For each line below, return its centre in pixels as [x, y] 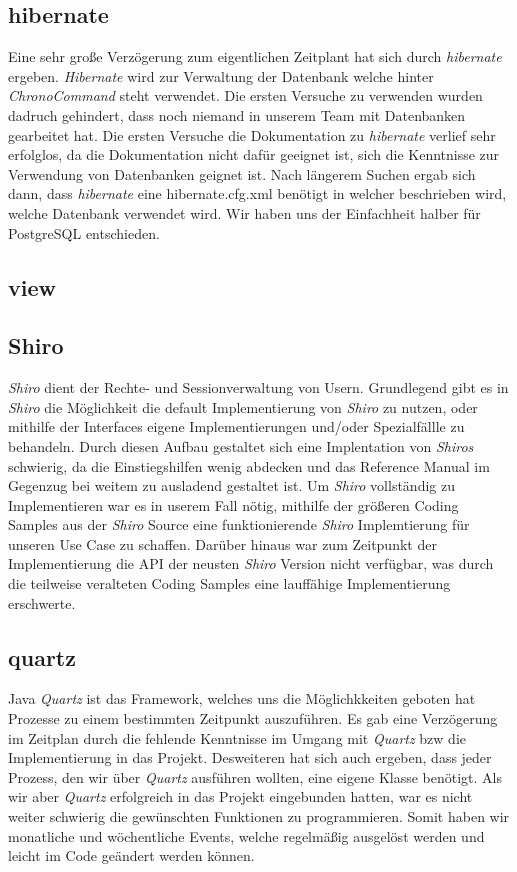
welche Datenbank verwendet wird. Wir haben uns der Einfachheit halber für [244, 212]
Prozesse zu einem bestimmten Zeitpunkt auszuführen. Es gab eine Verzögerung [253, 718]
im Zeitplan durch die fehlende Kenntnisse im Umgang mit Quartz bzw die [237, 737]
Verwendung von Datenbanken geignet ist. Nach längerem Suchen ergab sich [242, 173]
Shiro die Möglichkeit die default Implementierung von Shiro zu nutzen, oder [243, 406]
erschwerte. [42, 602]
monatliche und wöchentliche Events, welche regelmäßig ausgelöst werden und [246, 835]
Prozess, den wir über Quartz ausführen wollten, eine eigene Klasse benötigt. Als [255, 776]
